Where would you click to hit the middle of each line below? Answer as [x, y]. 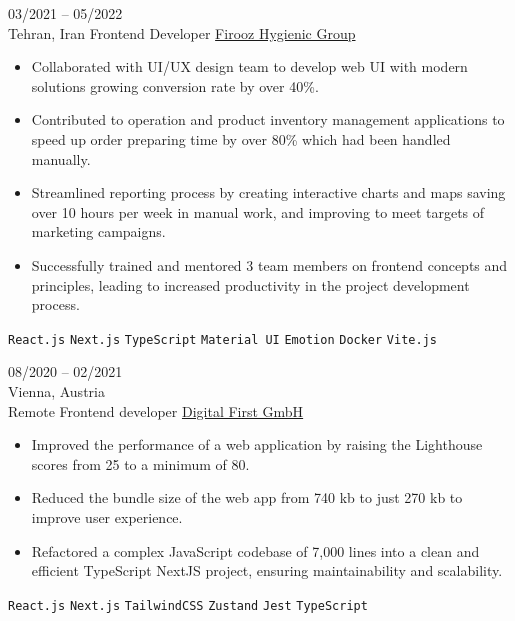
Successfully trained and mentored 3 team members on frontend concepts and [269, 264]
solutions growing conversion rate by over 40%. [175, 85]
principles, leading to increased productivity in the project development [250, 284]
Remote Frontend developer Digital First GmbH [156, 410]
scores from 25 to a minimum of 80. [140, 463]
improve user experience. [107, 516]
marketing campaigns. [98, 231]
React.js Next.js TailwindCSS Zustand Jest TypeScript [188, 605]
